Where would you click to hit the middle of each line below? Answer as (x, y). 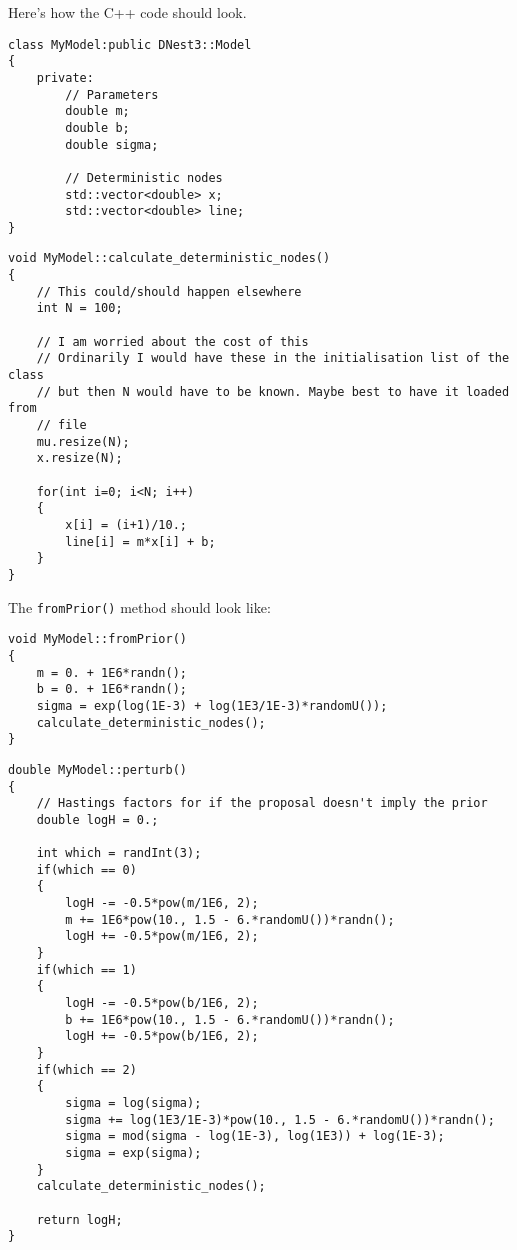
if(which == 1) (86, 969)
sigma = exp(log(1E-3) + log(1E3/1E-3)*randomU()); (212, 705)
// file (61, 425)
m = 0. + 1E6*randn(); (111, 672)
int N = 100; (79, 308)
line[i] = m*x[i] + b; (140, 541)
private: (65, 77)
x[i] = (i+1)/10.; (126, 524)
